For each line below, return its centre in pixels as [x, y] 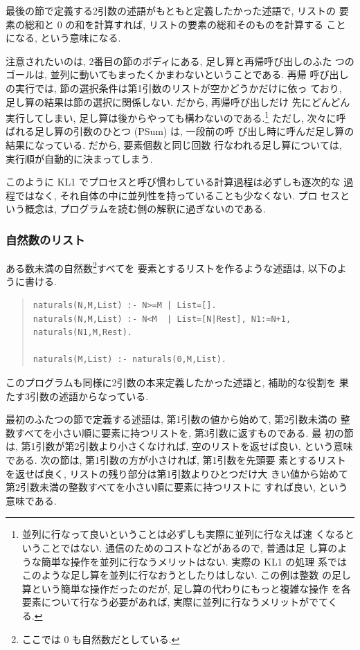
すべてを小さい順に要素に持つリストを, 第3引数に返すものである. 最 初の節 [184, 432]
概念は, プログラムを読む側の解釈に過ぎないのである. [145, 209]
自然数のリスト [45, 239]
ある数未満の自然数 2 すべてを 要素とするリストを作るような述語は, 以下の [171, 267]
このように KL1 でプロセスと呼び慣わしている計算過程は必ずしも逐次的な [173, 182]
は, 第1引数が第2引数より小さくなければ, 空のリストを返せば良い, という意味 [179, 446]
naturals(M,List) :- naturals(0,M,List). [129, 360]
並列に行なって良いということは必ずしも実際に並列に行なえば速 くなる [183, 534]
